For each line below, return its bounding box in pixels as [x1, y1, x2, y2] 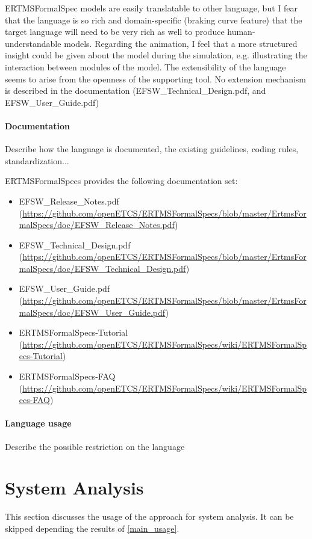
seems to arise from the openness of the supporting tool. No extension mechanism [5, 72, 307, 85]
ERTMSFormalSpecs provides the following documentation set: [5, 174, 238, 187]
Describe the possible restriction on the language [5, 440, 185, 452]
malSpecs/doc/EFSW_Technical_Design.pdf [19, 262, 186, 274]
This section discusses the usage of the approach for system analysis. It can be [5, 510, 294, 523]
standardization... [5, 154, 69, 167]
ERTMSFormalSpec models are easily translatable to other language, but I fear [5, 2, 298, 14]
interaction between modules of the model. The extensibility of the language [5, 60, 286, 73]
